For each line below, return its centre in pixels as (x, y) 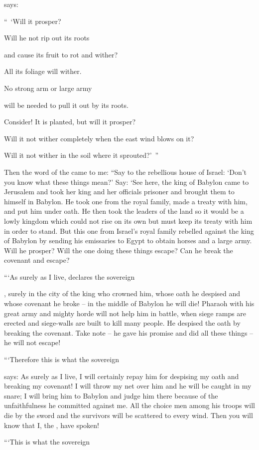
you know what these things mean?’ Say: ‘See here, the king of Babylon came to (127, 182)
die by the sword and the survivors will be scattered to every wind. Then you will (129, 415)
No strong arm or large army (48, 88)
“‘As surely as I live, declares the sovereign (69, 276)
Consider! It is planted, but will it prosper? (70, 122)
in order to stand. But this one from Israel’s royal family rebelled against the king (129, 230)
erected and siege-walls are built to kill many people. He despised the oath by (122, 323)
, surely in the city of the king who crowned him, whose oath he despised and (122, 293)
